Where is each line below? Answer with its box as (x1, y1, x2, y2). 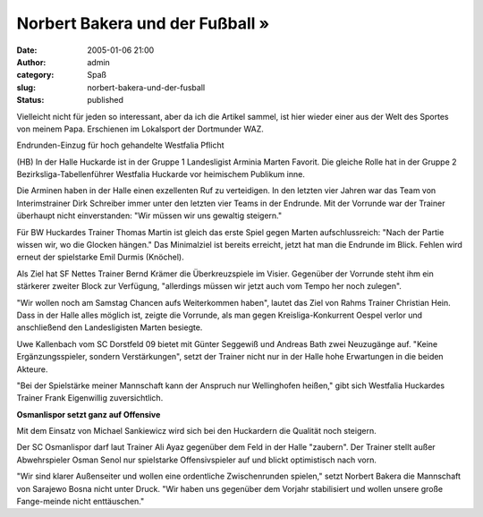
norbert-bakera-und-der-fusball (87, 81, 206, 93)
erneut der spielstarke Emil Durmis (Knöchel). (16, 251, 184, 263)
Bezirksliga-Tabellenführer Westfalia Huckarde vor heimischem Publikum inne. (16, 169, 306, 180)
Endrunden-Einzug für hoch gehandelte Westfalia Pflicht (16, 140, 225, 151)
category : (16, 70, 55, 81)
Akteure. (16, 363, 48, 375)
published (87, 95, 124, 106)
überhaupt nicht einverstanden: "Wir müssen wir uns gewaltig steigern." (16, 210, 283, 221)
